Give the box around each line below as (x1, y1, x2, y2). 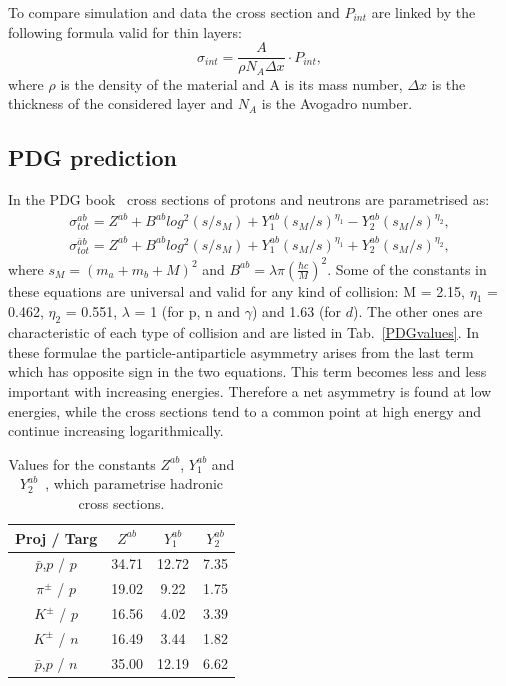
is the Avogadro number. (261, 93, 413, 114)
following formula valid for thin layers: (8, 21, 242, 42)
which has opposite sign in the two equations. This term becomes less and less (8, 361, 487, 382)
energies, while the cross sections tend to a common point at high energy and (8, 400, 481, 421)
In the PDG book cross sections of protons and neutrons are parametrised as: (8, 189, 490, 210)
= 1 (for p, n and (134, 301, 241, 322)
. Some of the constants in (327, 258, 487, 279)
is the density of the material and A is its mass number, (60, 73, 403, 94)
